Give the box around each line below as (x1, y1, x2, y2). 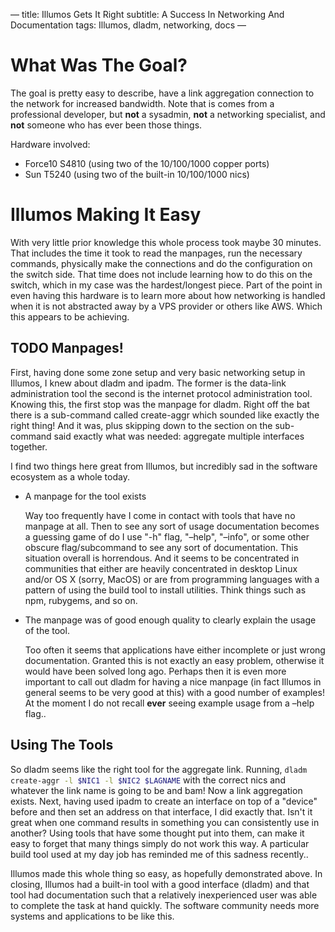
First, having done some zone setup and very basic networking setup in (10, 366, 306, 378)
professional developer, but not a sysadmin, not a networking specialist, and (10, 108, 326, 120)
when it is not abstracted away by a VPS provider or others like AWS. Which (10, 300, 323, 312)
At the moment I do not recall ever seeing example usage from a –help (24, 697, 315, 709)
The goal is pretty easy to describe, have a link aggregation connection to (10, 87, 315, 99)
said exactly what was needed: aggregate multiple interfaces (53, 430, 305, 442)
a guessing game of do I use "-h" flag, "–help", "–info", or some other (24, 530, 310, 543)
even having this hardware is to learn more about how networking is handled (10, 289, 326, 301)
